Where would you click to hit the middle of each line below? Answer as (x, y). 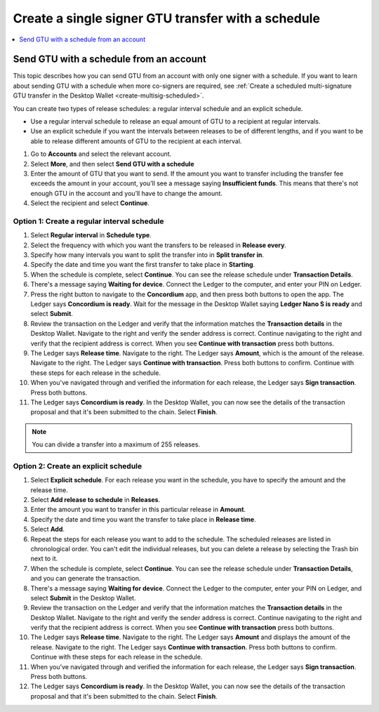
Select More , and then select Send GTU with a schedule (112, 164)
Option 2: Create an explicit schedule (78, 466)
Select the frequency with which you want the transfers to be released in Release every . (159, 245)
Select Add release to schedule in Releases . (95, 500)
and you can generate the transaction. (86, 579)
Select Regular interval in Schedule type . (91, 235)
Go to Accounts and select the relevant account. (101, 154)
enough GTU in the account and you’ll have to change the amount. (126, 193)
